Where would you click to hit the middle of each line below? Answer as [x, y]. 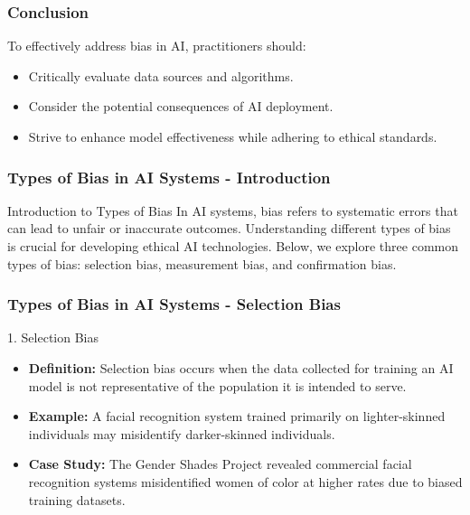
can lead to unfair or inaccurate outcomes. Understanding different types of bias [229, 228]
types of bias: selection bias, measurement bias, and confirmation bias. [202, 263]
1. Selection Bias [53, 337]
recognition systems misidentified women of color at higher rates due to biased [245, 481]
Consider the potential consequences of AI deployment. [181, 106]
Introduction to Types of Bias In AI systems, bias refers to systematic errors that [233, 210]
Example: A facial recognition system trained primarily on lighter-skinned [237, 416]
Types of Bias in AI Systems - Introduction [169, 177]
